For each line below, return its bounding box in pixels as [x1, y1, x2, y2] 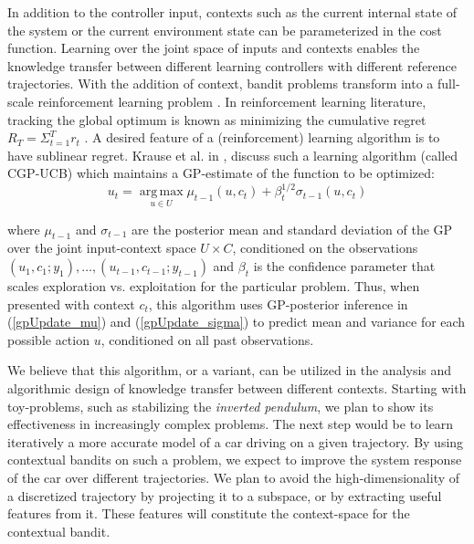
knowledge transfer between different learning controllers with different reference [7, 56, 458, 75]
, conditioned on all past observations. [100, 330, 314, 349]
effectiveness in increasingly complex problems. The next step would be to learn [7, 414, 454, 434]
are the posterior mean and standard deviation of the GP [132, 219, 453, 238]
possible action [7, 330, 90, 349]
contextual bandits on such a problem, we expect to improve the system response [7, 450, 462, 469]
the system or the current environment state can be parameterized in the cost [7, 20, 442, 39]
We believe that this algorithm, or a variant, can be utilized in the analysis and [7, 361, 452, 380]
